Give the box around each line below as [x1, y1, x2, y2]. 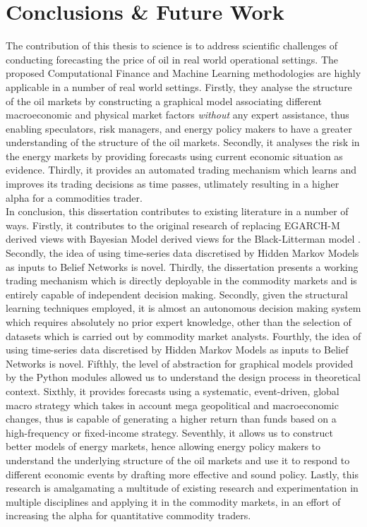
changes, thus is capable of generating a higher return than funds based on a [6, 411, 337, 426]
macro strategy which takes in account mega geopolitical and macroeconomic [6, 397, 339, 412]
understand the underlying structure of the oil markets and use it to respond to [6, 452, 350, 467]
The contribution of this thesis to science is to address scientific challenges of [6, 38, 338, 53]
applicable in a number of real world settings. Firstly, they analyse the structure [6, 79, 352, 94]
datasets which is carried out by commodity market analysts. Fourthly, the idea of [6, 328, 361, 343]
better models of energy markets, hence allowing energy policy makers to [6, 439, 321, 454]
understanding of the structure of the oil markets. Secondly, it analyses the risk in [6, 135, 360, 150]
